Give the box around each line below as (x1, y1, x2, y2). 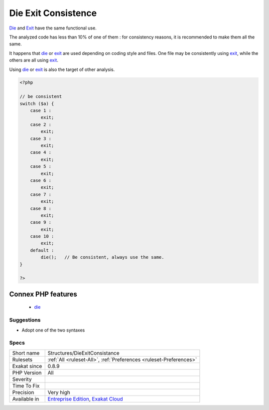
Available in (12, 395, 39, 402)
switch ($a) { (19, 100, 54, 106)
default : (30, 247, 54, 253)
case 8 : (30, 205, 52, 211)
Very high (47, 389, 71, 396)
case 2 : (30, 121, 52, 127)
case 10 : (30, 234, 54, 239)
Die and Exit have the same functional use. (9, 25, 97, 31)
